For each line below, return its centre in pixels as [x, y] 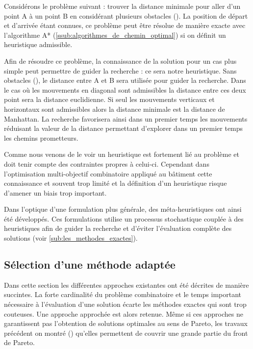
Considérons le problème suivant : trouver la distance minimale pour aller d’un [122, 6]
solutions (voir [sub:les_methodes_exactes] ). [71, 238]
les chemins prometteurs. [41, 137]
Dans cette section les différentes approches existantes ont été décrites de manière [126, 285]
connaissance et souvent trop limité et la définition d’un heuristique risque [115, 183]
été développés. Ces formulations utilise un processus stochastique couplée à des [124, 218]
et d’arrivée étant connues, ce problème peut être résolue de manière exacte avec [125, 25]
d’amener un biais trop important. [55, 192]
